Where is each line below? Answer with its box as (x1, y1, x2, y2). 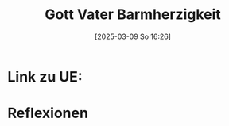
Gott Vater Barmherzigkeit (44, 6, 222, 24)
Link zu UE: (7, 67, 83, 86)
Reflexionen (7, 105, 89, 122)
